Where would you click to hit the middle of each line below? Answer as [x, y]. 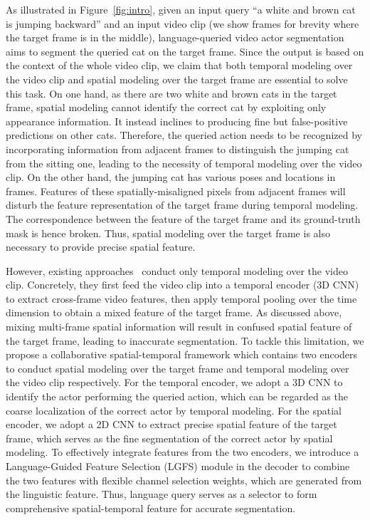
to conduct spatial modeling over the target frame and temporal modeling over [178, 368]
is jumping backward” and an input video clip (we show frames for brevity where [183, 23]
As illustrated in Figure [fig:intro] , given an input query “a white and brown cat [181, 9]
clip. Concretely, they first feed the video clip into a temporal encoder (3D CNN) [183, 285]
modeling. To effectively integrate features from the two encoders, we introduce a [183, 452]
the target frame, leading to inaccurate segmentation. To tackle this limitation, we [185, 340]
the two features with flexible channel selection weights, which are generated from [184, 480]
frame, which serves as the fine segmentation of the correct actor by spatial [169, 438]
